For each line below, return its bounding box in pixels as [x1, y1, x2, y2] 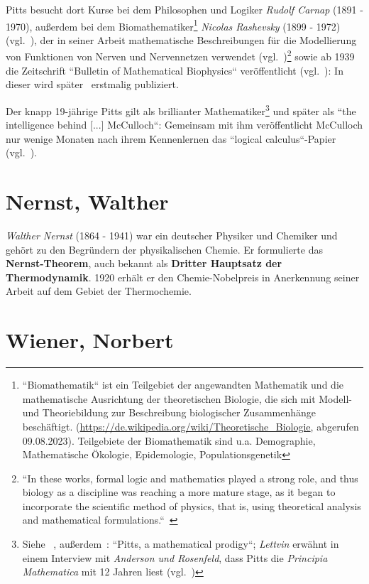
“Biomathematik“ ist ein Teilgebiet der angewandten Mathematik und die [22, 377, 343, 392]
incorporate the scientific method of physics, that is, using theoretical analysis [22, 498, 361, 513]
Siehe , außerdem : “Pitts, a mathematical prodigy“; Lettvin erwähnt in [22, 536, 339, 551]
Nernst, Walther [6, 187, 169, 216]
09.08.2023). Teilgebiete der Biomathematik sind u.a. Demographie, [22, 433, 316, 448]
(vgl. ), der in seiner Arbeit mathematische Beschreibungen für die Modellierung [6, 32, 357, 47]
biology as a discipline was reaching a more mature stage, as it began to [22, 485, 336, 499]
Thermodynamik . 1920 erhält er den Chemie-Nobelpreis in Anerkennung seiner [6, 269, 360, 284]
